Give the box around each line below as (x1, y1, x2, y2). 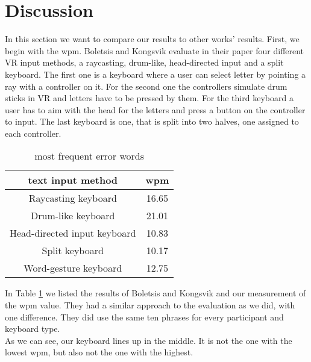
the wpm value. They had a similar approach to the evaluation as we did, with (5, 299, 295, 311)
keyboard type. (5, 322, 60, 335)
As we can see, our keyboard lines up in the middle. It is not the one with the (5, 334, 292, 346)
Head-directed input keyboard (10, 226, 136, 240)
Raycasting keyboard (28, 191, 117, 205)
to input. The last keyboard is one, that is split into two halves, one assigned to (5, 115, 299, 128)
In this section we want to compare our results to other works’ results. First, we (5, 33, 300, 45)
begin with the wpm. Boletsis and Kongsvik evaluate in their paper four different (5, 44, 304, 57)
